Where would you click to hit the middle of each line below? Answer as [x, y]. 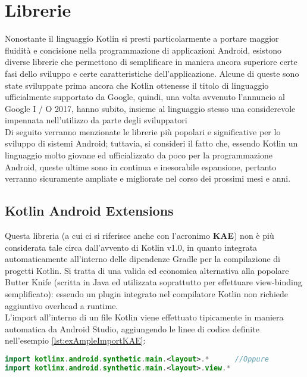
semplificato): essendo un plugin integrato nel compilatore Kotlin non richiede [146, 294]
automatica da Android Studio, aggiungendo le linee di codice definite [132, 328]
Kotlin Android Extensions [89, 211]
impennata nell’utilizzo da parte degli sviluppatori [96, 120]
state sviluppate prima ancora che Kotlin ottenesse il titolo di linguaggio [137, 85]
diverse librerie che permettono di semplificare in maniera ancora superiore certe [151, 62]
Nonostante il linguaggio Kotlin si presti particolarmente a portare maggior [142, 38]
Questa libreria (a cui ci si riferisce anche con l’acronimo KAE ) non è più [140, 236]
